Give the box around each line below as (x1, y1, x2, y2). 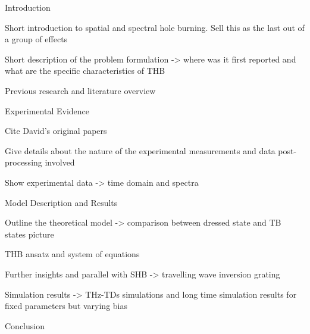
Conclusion (5, 319, 45, 332)
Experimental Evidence (5, 104, 90, 117)
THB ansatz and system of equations (5, 248, 140, 260)
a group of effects (5, 33, 68, 45)
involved (45, 156, 75, 168)
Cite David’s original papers (5, 124, 107, 137)
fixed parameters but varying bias (5, 299, 128, 312)
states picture (5, 227, 54, 240)
